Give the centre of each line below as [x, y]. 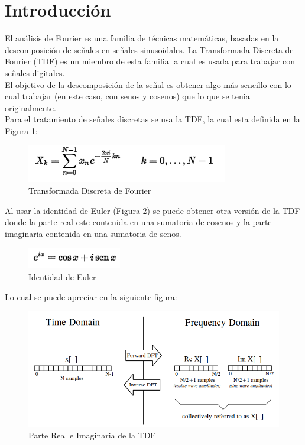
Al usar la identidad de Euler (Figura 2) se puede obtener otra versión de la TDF [152, 210]
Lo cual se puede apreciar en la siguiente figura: [91, 296]
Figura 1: [21, 130]
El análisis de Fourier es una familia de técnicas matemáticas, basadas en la [142, 38]
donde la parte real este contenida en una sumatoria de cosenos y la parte [138, 222]
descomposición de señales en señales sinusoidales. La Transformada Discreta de [149, 49]
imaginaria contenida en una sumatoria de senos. [93, 233]
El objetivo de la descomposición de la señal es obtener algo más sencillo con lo [148, 84]
